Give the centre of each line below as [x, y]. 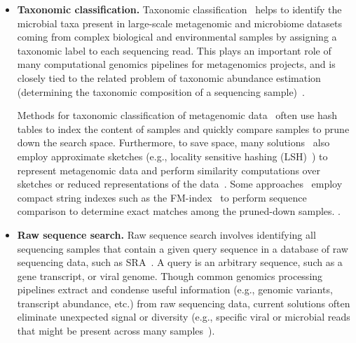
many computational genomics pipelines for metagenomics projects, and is [176, 64]
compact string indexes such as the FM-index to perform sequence [162, 197]
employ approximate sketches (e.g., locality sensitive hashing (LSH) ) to [172, 156]
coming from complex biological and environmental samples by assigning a [177, 37]
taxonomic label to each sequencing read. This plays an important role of [174, 50]
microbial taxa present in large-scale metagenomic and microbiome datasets [179, 23]
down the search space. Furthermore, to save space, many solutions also [173, 142]
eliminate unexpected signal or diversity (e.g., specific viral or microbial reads [184, 317]
